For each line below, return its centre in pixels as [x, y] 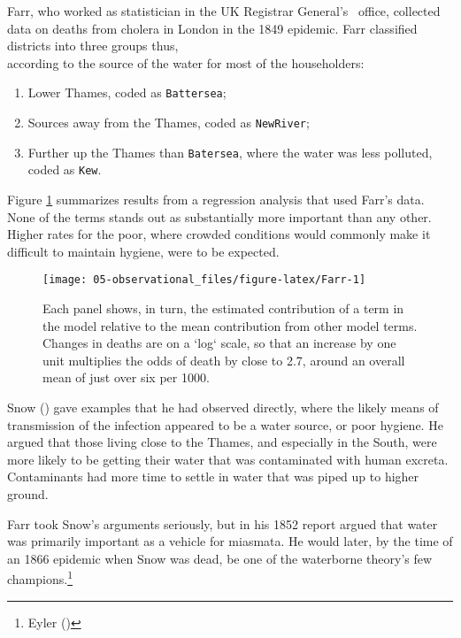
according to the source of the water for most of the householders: [186, 62]
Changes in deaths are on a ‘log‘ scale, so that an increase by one [219, 343]
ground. [28, 493]
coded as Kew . [65, 169]
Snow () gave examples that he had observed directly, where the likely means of [223, 407]
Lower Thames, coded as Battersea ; [127, 92]
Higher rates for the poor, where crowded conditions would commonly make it [219, 234]
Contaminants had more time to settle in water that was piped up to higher [213, 477]
